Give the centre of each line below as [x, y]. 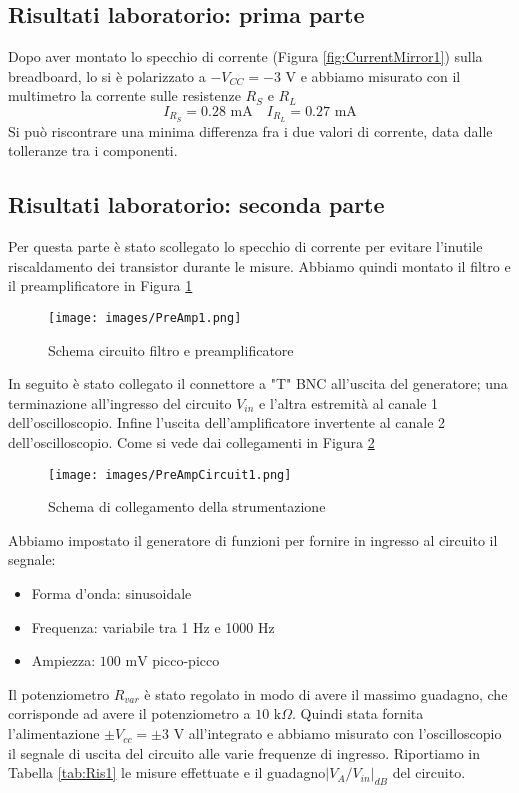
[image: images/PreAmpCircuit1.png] [170, 474]
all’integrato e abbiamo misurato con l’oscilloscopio [345, 733]
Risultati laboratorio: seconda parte [196, 204]
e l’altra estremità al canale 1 [349, 402]
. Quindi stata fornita [358, 713]
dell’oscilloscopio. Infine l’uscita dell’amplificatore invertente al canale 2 [227, 422]
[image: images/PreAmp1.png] [145, 318]
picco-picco [186, 660]
